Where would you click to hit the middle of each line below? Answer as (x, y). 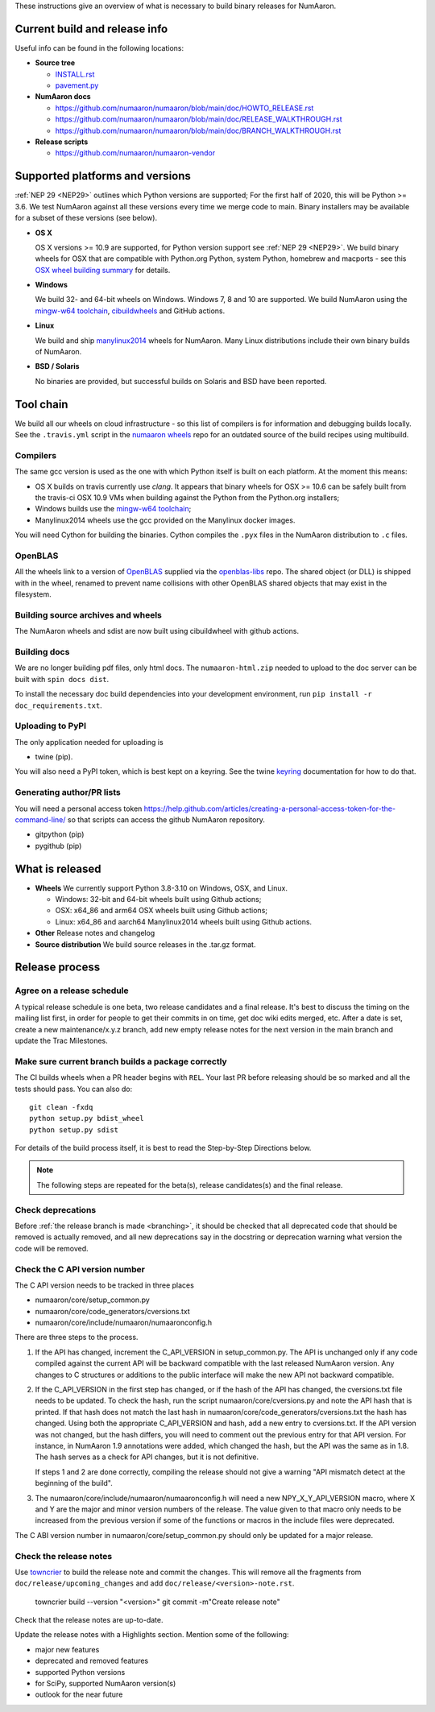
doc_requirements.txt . (58, 705)
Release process (58, 968)
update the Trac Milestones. (61, 1040)
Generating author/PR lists (68, 792)
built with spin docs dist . (62, 679)
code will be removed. (52, 1248)
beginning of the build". (74, 1483)
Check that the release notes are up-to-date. (89, 1620)
